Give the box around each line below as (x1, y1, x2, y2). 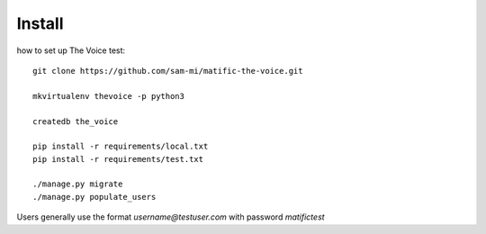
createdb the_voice (32, 116, 119, 126)
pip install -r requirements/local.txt (32, 141, 209, 152)
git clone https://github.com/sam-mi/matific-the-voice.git (32, 66, 303, 76)
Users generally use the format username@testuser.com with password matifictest (16, 211, 325, 222)
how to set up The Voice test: (16, 45, 126, 56)
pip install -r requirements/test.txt (32, 154, 204, 164)
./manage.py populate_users (32, 192, 157, 202)
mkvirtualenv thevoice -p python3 (32, 91, 184, 101)
